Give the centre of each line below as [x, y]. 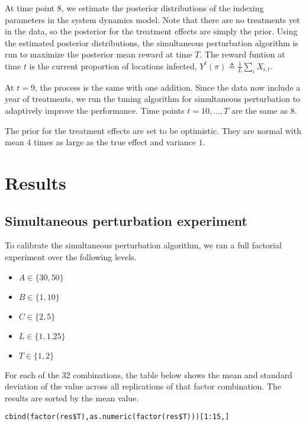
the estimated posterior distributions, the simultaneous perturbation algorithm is [152, 42]
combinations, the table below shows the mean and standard [183, 374]
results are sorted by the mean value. [72, 397]
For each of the [32, 374]
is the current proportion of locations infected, [113, 65]
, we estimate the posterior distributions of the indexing [162, 8]
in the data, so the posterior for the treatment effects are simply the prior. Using [151, 31]
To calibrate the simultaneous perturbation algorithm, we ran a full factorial [143, 245]
